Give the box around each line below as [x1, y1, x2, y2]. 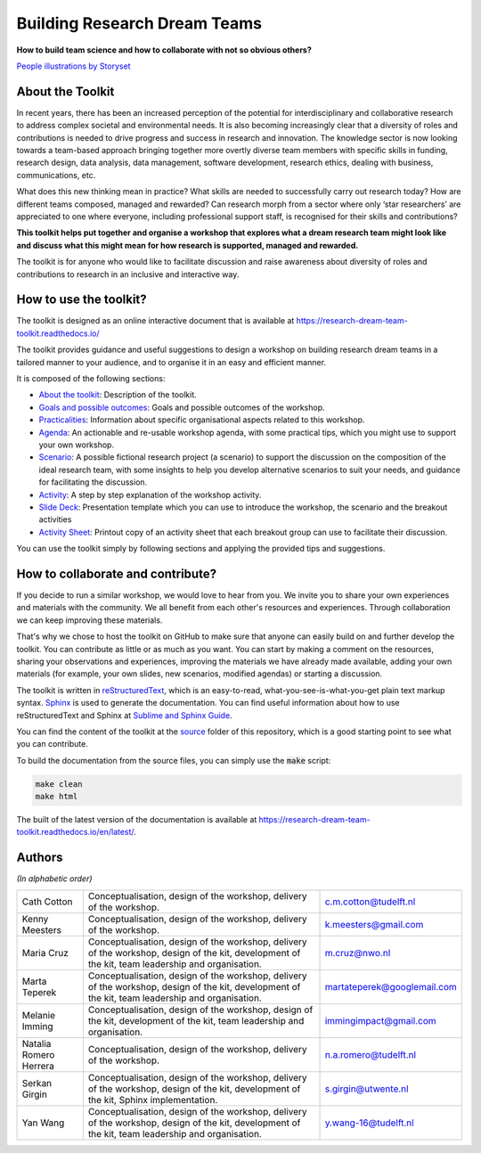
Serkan [21, 1076, 53, 1089]
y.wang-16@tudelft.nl [324, 1116, 414, 1129]
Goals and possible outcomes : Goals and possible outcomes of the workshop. [38, 402, 325, 413]
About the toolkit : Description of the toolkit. [38, 389, 198, 400]
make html [35, 791, 78, 802]
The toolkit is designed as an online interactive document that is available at [16, 315, 295, 326]
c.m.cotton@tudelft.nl [324, 895, 416, 908]
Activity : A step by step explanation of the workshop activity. [38, 489, 262, 500]
